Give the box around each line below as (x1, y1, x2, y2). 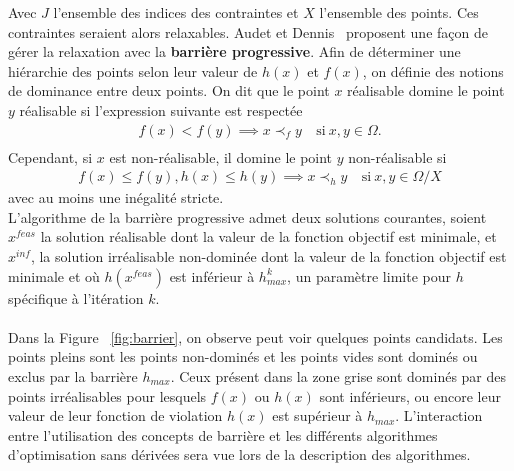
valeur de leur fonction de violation (8, 405, 223, 426)
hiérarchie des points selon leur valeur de (8, 60, 258, 81)
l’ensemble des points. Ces (319, 2, 479, 22)
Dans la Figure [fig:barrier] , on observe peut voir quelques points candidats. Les (8, 326, 503, 347)
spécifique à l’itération (8, 287, 144, 308)
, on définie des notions (362, 60, 504, 81)
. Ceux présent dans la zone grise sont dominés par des (170, 366, 507, 386)
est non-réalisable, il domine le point (109, 146, 333, 167)
